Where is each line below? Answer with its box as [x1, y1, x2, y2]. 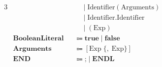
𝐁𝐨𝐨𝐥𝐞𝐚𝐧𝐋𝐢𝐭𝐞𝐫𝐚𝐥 [13, 35, 64, 42]
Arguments [121, 4, 155, 11]
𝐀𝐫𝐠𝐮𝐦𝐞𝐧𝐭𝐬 [13, 45, 52, 53]
